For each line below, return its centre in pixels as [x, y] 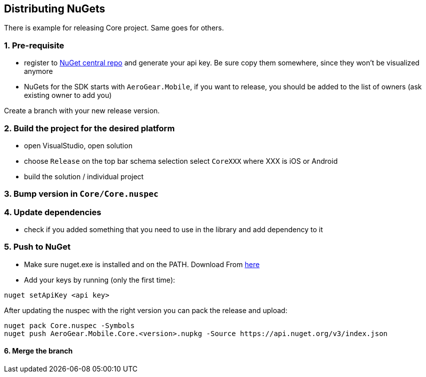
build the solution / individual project [84, 176]
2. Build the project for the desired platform [89, 128]
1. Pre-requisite [34, 45]
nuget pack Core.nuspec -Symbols [69, 325]
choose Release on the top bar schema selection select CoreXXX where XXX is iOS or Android [181, 161]
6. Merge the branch [38, 351]
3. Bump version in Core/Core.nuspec [81, 194]
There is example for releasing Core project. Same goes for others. [114, 28]
